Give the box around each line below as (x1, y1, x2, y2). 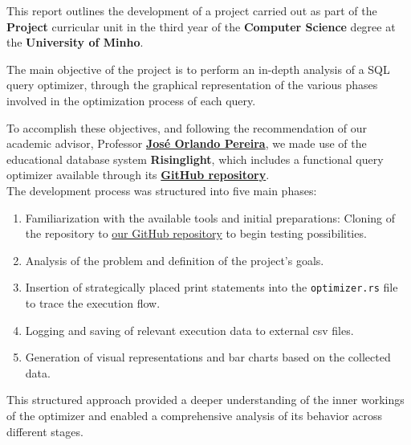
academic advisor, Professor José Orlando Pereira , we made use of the (6, 135, 367, 152)
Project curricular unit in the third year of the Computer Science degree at (6, 18, 396, 35)
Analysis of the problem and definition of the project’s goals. (25, 251, 324, 268)
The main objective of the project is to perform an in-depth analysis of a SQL (6, 60, 390, 77)
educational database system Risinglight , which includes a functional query (6, 150, 384, 167)
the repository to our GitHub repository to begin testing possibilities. (25, 225, 367, 242)
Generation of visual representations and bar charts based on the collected (25, 349, 391, 365)
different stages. (6, 423, 83, 439)
